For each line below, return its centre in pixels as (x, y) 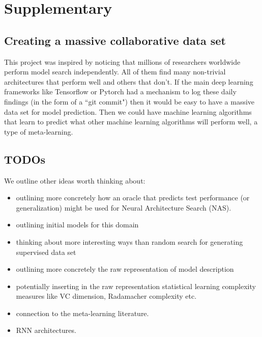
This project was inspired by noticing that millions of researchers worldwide (122, 61)
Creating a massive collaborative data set (115, 40)
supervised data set (46, 252)
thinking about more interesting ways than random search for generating (129, 241)
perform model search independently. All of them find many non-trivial (115, 72)
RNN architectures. (46, 330)
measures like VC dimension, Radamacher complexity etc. (106, 296)
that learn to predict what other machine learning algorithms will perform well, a (131, 122)
